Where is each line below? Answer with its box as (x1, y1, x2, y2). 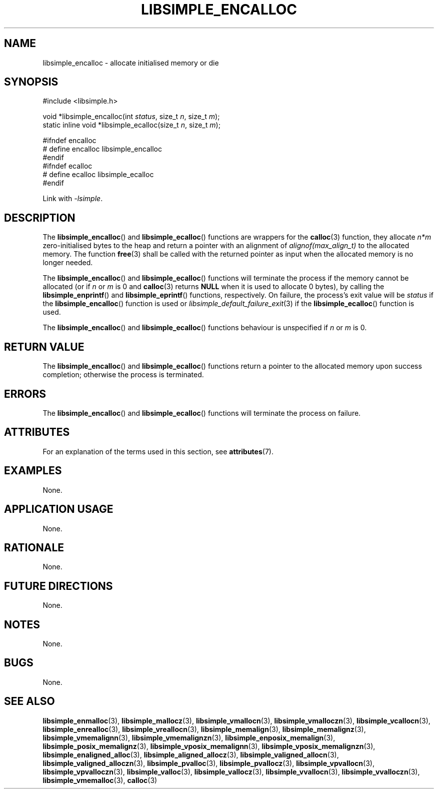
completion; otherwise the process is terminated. (42, 370, 204, 379)
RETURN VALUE (4, 340, 84, 353)
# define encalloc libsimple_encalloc (42, 145, 162, 154)
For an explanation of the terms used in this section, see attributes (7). (42, 447, 273, 456)
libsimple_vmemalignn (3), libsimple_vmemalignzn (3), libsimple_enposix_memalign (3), (42, 733, 335, 742)
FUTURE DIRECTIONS (4, 579, 113, 592)
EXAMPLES (4, 464, 62, 477)
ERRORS (4, 387, 46, 400)
